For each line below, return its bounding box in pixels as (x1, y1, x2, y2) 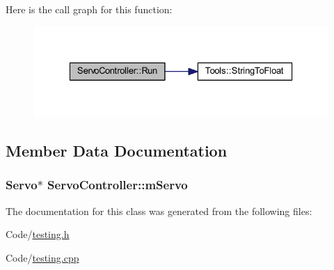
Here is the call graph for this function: (6, 2, 173, 16)
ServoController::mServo (47, 176, 188, 193)
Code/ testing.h (6, 227, 70, 241)
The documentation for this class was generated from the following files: (6, 203, 312, 218)
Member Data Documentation (6, 139, 228, 161)
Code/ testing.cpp (6, 250, 79, 264)
